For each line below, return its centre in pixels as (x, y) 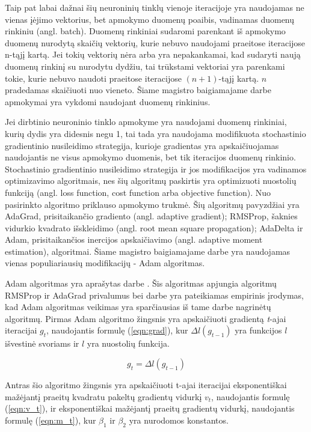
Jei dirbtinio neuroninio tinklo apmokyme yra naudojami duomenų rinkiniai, (146, 122)
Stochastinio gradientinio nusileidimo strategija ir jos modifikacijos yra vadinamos (156, 169)
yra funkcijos (258, 330)
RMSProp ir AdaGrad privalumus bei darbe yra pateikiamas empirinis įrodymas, (155, 295)
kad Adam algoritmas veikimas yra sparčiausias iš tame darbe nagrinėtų (138, 307)
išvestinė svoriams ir (42, 343)
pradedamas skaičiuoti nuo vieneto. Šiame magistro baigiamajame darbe (138, 90)
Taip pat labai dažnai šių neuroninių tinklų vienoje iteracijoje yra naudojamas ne (155, 7)
